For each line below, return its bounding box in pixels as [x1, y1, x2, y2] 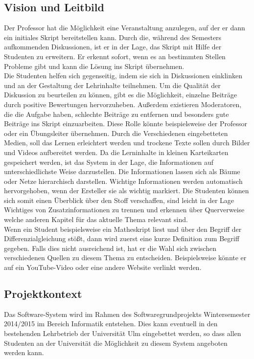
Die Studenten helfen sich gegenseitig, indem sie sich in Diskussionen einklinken [4, 70, 243, 81]
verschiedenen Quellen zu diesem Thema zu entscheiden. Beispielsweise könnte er [4, 252, 247, 263]
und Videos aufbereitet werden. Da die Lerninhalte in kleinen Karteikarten [4, 147, 229, 157]
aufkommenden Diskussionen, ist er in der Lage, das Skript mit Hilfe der [4, 42, 222, 52]
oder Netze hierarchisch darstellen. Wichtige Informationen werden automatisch [4, 176, 243, 186]
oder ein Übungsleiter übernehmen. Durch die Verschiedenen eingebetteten [4, 128, 228, 138]
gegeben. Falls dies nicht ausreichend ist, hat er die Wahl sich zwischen [4, 243, 216, 253]
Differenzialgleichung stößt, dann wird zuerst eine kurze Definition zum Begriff [4, 233, 239, 244]
